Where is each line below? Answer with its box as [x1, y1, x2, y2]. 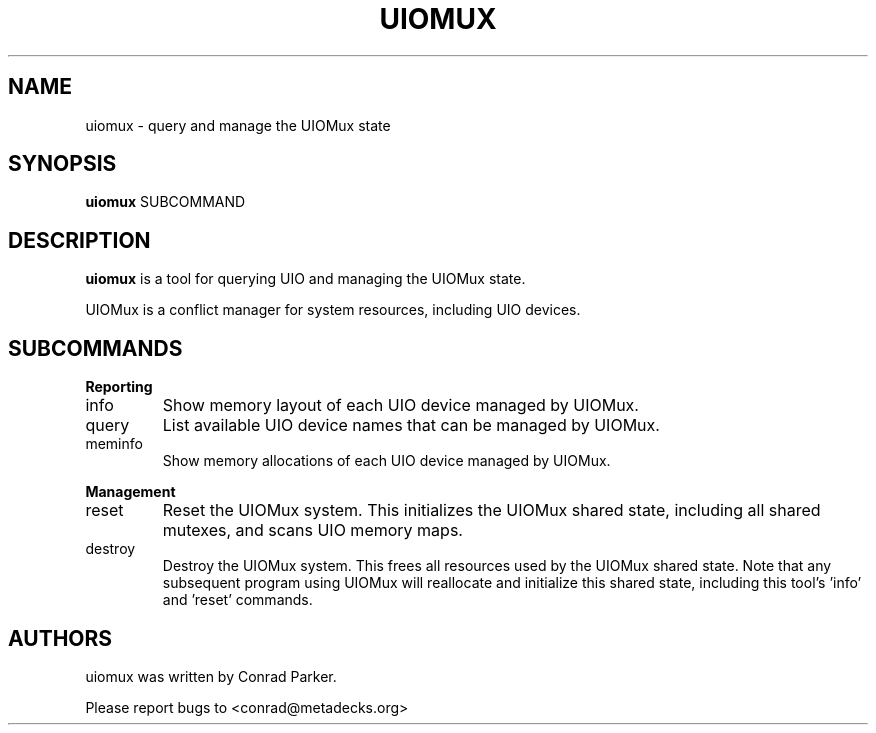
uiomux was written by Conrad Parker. [85, 667, 337, 685]
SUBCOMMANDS [8, 335, 183, 361]
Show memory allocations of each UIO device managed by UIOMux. [162, 452, 611, 470]
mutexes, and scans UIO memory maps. [162, 520, 463, 541]
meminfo [85, 435, 143, 453]
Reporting [85, 378, 153, 396]
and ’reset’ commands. [162, 591, 313, 609]
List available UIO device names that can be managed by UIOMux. [162, 415, 660, 436]
